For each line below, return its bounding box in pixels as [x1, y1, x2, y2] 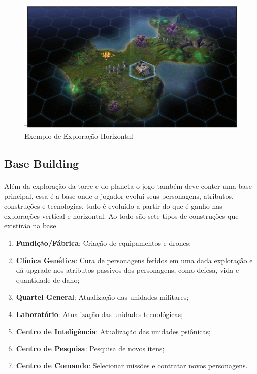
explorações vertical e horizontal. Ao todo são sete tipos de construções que [4, 210, 239, 221]
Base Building [4, 156, 79, 171]
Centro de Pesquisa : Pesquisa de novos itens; [16, 343, 165, 354]
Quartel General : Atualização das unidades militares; [16, 292, 189, 302]
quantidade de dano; [16, 274, 80, 285]
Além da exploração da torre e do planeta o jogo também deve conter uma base [4, 181, 252, 191]
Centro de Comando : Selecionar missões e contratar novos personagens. [16, 360, 248, 370]
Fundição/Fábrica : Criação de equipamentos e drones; [16, 238, 191, 248]
